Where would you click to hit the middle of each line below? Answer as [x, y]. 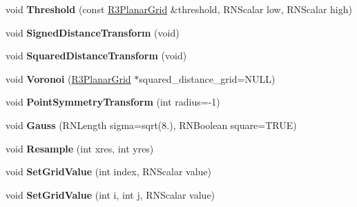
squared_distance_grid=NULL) [207, 78]
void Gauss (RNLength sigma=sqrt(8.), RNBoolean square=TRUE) [151, 125]
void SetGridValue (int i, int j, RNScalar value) [110, 194]
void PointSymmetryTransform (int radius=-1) [113, 102]
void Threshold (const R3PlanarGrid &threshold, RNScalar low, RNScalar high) [179, 9]
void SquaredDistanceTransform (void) [96, 56]
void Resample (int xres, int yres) [80, 148]
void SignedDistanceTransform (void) [93, 32]
